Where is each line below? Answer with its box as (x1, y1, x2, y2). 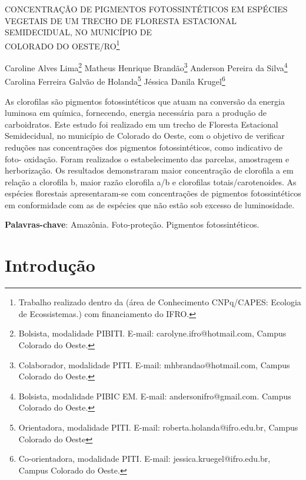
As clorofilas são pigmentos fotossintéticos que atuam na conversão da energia (5, 95, 285, 107)
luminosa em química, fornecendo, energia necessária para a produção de (5, 106, 267, 119)
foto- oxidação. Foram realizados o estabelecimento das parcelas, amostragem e (5, 152, 290, 165)
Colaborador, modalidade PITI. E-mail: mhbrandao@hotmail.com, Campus (18, 358, 290, 371)
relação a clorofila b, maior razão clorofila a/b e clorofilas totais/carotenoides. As (5, 175, 297, 188)
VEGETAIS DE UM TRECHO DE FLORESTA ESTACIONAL (5, 14, 237, 26)
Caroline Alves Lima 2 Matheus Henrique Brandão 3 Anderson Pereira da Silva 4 (5, 60, 288, 74)
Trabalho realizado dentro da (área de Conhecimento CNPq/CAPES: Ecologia (18, 296, 301, 308)
